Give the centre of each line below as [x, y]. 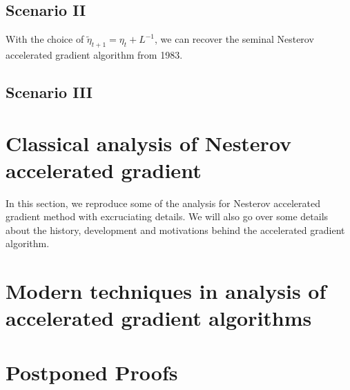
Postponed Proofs [92, 372]
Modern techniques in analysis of [166, 291]
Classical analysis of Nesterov [149, 143]
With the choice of [45, 39]
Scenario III [49, 91]
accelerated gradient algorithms [159, 318]
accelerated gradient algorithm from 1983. [94, 55]
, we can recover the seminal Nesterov [234, 39]
